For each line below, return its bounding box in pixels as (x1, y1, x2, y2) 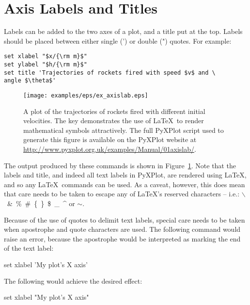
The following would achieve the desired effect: (4, 275, 142, 286)
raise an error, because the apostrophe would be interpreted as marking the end (4, 233, 241, 243)
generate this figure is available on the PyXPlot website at (23, 134, 197, 144)
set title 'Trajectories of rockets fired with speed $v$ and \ (4, 69, 216, 76)
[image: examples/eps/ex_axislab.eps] (23, 92, 148, 99)
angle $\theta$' (4, 77, 56, 84)
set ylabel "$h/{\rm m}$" (4, 61, 87, 68)
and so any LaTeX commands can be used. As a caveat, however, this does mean (4, 179, 245, 189)
